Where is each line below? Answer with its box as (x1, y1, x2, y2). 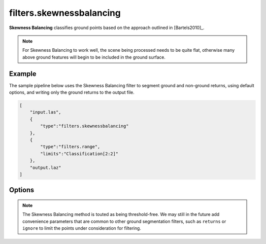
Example (9, 70, 36, 78)
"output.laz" (30, 165, 62, 170)
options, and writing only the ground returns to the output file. (9, 89, 135, 96)
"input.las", (30, 109, 62, 115)
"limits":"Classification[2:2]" (40, 151, 118, 156)
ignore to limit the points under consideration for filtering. (22, 225, 141, 231)
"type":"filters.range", (40, 144, 100, 150)
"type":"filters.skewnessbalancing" (40, 123, 129, 129)
